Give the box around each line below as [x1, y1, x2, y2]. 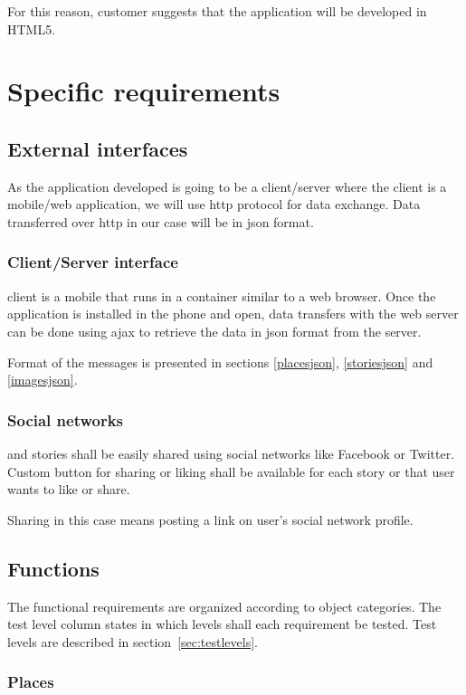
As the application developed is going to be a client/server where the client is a [7, 176, 447, 195]
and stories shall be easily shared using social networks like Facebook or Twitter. [7, 443, 455, 462]
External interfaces [7, 134, 188, 162]
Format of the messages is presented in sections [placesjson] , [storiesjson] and [7, 352, 433, 371]
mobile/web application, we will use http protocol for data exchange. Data [7, 195, 421, 214]
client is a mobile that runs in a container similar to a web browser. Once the [7, 286, 436, 305]
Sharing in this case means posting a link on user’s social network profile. [7, 509, 414, 528]
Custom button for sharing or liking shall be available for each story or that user [7, 462, 455, 481]
